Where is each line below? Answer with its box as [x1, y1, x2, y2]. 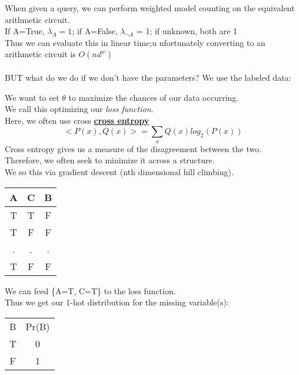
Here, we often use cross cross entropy [5, 114, 149, 126]
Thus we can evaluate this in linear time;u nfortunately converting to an [5, 36, 265, 48]
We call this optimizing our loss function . [5, 103, 154, 115]
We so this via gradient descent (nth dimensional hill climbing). [5, 165, 234, 177]
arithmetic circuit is [5, 48, 76, 60]
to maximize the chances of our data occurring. [68, 91, 239, 103]
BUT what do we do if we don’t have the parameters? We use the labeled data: [5, 71, 291, 83]
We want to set [5, 91, 59, 103]
